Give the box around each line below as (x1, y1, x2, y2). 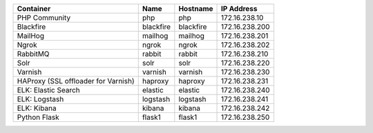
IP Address (221, 4, 258, 13)
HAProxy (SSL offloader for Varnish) (17, 76, 135, 85)
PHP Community (17, 13, 71, 22)
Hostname (178, 4, 213, 13)
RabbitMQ (17, 49, 50, 59)
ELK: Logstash (17, 94, 64, 103)
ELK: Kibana (17, 103, 57, 113)
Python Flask (17, 112, 59, 122)
